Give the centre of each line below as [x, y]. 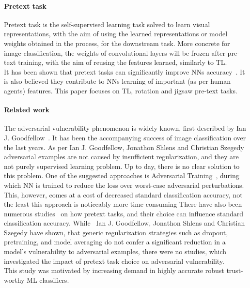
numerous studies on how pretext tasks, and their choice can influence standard [124, 213]
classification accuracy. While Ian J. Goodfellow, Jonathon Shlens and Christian [125, 223]
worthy [14, 280]
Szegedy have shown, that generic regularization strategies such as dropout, [116, 232]
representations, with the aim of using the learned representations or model [116, 34]
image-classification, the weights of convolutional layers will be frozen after [115, 53]
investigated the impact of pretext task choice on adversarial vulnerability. [114, 261]
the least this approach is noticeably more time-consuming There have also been [123, 204]
